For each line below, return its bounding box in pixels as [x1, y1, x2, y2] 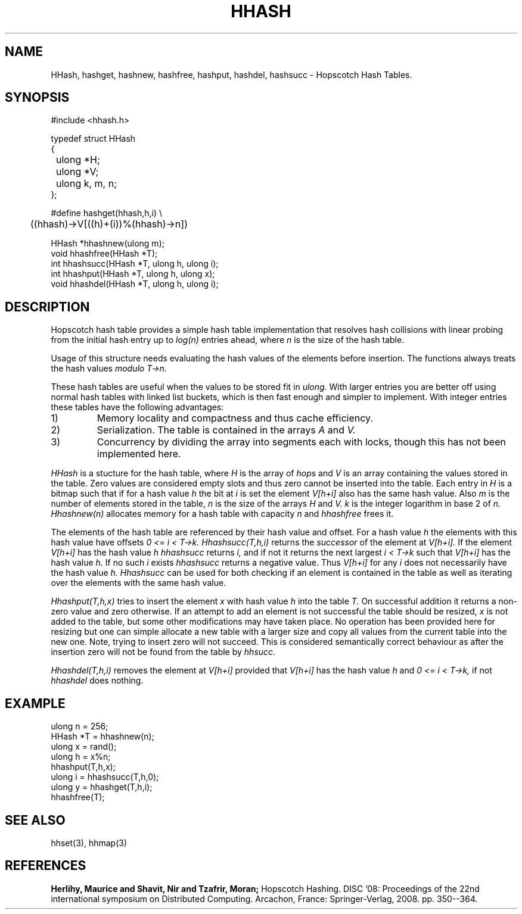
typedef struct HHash [51, 133, 136, 144]
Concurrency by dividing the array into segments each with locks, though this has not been [97, 436, 506, 448]
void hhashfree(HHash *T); [51, 248, 158, 259]
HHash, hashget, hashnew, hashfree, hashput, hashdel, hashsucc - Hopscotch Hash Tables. [51, 69, 412, 80]
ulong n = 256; [51, 721, 108, 732]
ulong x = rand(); [51, 741, 117, 752]
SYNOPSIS [5, 90, 70, 105]
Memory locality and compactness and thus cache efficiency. [97, 412, 373, 425]
